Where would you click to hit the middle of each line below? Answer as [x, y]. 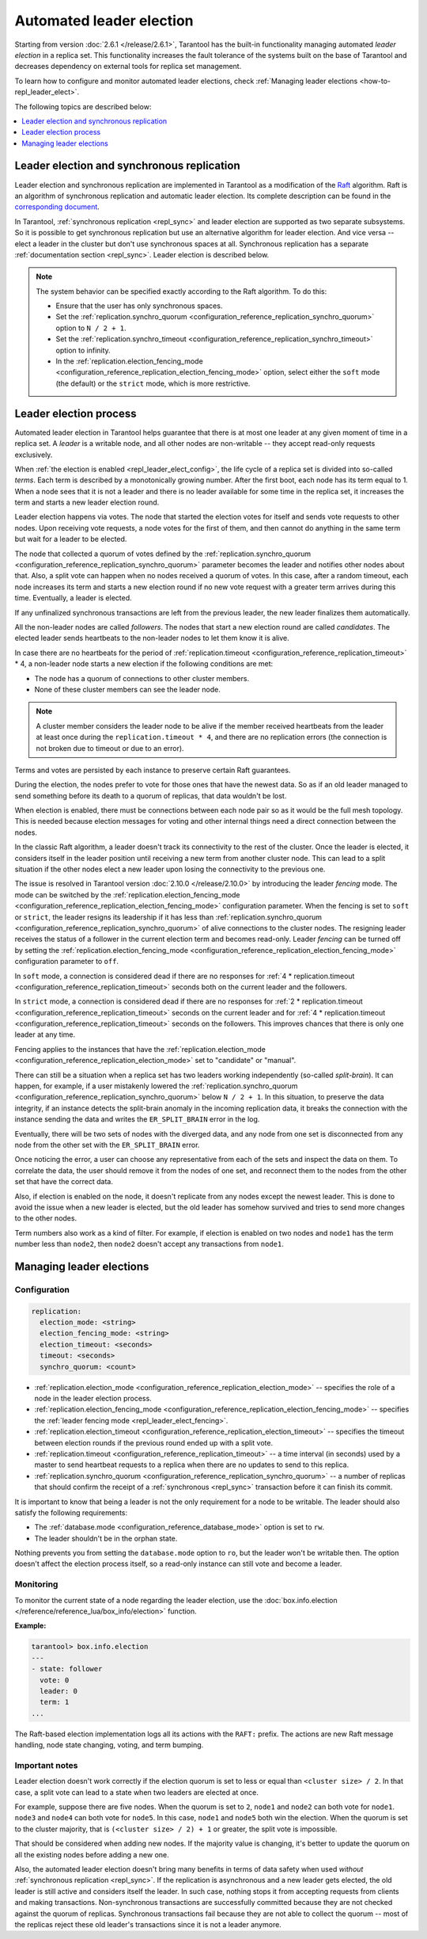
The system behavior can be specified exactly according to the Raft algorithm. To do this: [181, 291]
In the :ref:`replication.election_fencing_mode [129, 361]
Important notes [46, 1765]
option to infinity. [83, 350]
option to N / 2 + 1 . [91, 328]
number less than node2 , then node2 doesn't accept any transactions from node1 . [149, 1244]
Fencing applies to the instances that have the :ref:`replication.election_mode [140, 1049]
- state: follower [67, 1669]
